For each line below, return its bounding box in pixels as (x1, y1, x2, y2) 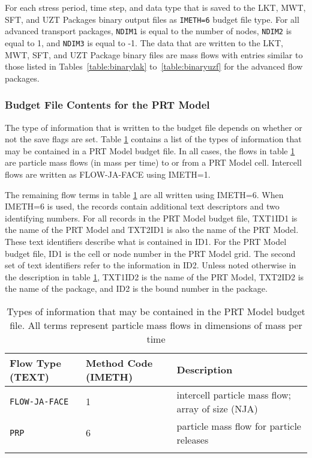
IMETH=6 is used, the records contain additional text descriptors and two (5, 200, 280, 212)
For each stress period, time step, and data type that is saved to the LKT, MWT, (5, 1, 306, 13)
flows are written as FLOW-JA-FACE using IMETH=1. (5, 167, 211, 180)
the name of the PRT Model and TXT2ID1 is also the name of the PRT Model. (5, 223, 299, 236)
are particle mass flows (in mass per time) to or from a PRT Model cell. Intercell (5, 156, 302, 169)
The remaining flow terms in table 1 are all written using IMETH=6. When (5, 188, 284, 200)
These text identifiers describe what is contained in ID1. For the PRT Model (5, 235, 287, 247)
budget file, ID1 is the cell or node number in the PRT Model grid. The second (5, 247, 296, 259)
